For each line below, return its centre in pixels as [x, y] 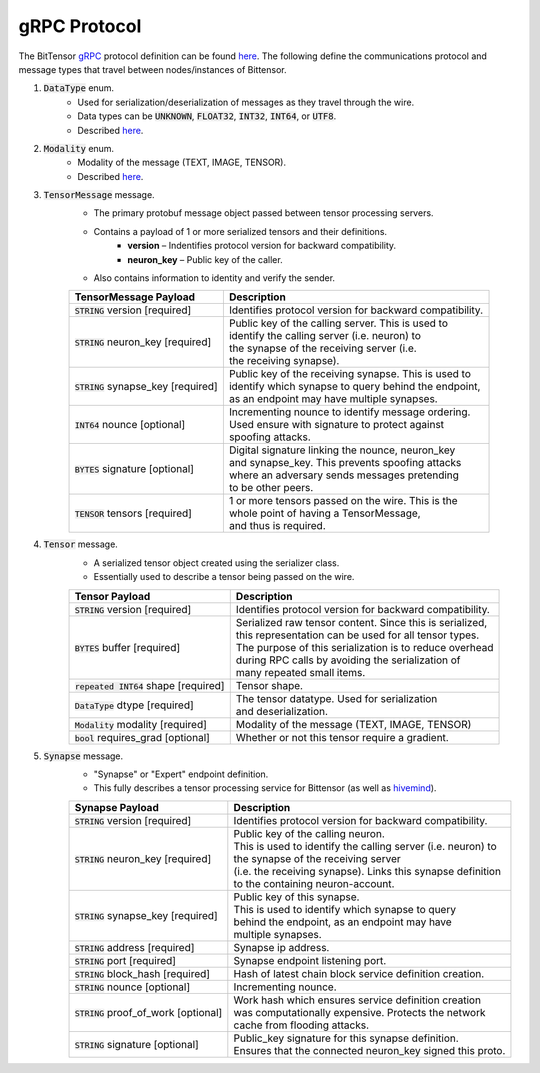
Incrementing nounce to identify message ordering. [349, 412]
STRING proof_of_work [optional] [148, 1012]
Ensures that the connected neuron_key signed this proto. [369, 1050]
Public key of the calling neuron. [309, 833]
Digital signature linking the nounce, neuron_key [342, 450]
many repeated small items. [300, 672]
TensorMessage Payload [134, 297]
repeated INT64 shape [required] [149, 685]
